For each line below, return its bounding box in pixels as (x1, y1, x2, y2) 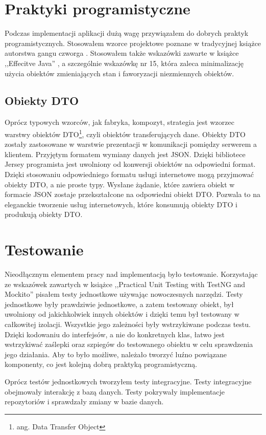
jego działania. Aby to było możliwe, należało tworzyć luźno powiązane (5, 349, 227, 359)
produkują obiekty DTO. (5, 209, 83, 220)
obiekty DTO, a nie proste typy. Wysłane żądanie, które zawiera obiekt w (5, 179, 235, 189)
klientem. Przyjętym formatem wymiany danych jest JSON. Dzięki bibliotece (5, 148, 246, 159)
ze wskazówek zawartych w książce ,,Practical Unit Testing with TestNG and (5, 278, 246, 289)
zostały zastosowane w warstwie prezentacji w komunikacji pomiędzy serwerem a (5, 139, 257, 149)
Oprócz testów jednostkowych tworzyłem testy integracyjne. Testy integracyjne (5, 376, 252, 386)
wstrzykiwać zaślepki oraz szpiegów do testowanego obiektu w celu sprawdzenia (5, 339, 253, 350)
